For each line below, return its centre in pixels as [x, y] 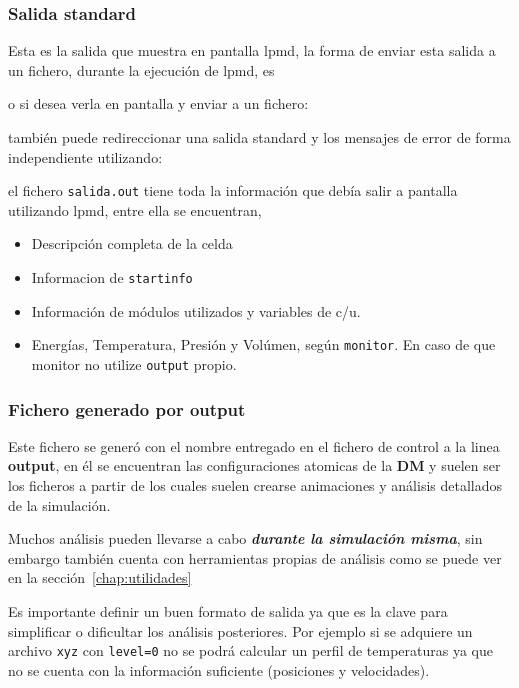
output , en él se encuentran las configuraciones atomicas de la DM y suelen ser [254, 465]
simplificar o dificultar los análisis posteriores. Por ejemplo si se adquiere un [240, 630]
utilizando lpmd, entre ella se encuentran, [135, 209]
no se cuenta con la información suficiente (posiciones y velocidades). [219, 669]
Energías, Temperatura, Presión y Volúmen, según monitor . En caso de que [263, 344]
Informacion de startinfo [112, 277]
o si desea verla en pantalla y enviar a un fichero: [158, 103]
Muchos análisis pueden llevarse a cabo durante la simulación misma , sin [245, 538]
